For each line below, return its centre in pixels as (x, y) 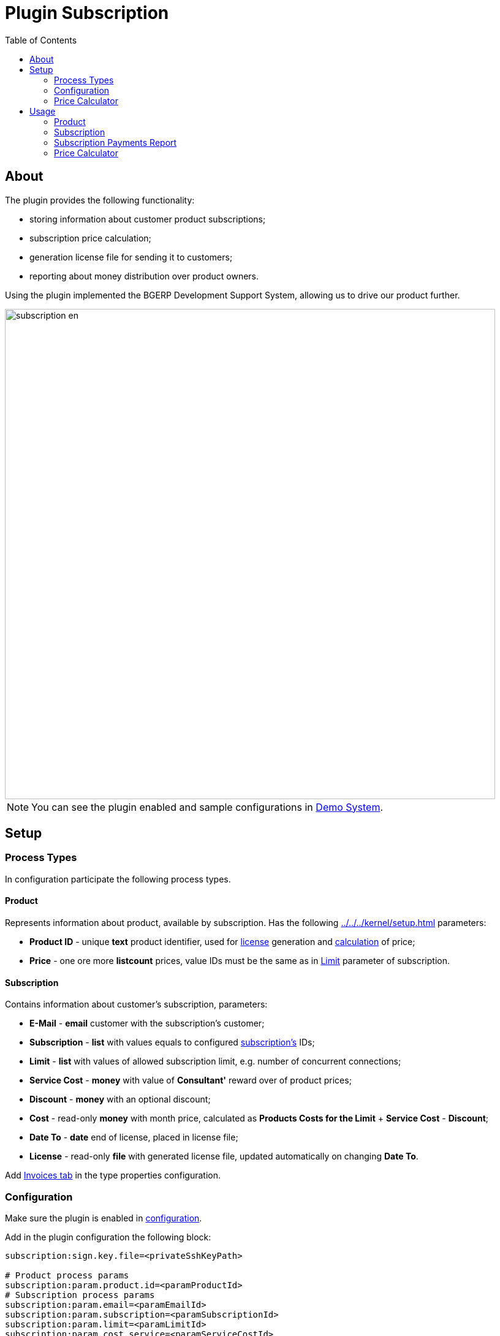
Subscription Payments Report (116, 142)
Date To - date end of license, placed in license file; (134, 1137)
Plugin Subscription (87, 13)
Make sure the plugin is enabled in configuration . (104, 1218)
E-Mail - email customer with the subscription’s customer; (147, 1023)
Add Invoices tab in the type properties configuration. (113, 1175)
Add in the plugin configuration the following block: (108, 1237)
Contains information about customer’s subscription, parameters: (136, 1004)
